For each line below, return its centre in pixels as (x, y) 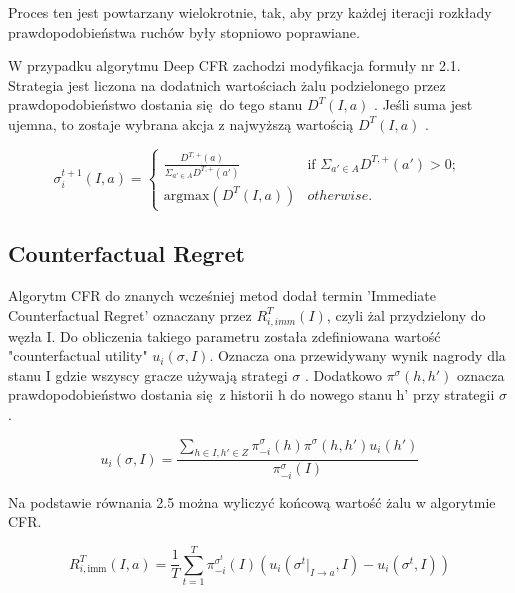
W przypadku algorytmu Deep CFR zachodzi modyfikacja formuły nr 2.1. (234, 65)
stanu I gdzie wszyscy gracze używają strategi (148, 374)
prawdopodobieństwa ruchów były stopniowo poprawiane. (184, 31)
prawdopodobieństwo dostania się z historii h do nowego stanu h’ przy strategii (251, 394)
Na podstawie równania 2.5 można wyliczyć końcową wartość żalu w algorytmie (252, 501)
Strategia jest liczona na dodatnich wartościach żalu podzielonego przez (227, 84)
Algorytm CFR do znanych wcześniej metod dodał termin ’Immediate (222, 295)
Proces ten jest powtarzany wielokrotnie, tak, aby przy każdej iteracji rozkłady (250, 12)
